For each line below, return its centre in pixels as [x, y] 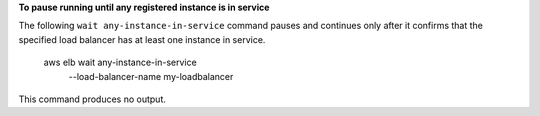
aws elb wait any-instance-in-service [120, 62]
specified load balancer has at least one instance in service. [142, 39]
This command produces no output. [92, 99]
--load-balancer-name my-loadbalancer [151, 76]
